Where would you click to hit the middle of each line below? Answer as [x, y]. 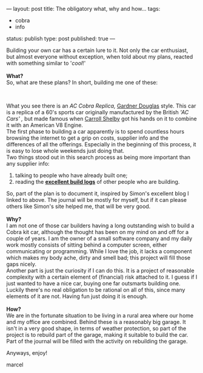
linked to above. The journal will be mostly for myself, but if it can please [96, 200]
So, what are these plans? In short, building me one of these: [82, 82]
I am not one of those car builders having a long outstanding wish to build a [100, 225]
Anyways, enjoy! [27, 353]
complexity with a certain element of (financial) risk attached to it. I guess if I [102, 277]
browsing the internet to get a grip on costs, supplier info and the [87, 138]
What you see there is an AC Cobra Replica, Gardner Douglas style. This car [101, 106]
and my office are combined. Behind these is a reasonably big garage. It [96, 322]
